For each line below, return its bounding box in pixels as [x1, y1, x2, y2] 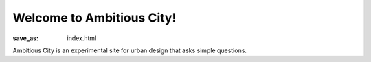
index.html [67, 34, 97, 42]
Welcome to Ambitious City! [12, 10, 177, 25]
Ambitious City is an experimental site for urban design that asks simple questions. [12, 46, 247, 55]
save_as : [12, 34, 39, 42]
